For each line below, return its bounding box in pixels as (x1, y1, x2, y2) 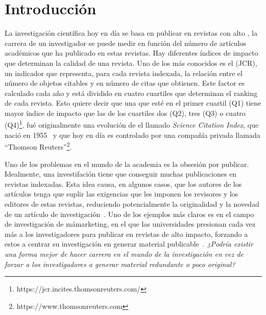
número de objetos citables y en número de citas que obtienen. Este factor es (5, 78, 245, 88)
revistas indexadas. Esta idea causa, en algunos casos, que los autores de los (5, 178, 242, 189)
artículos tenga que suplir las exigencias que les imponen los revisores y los (5, 188, 238, 199)
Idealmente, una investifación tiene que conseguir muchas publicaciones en (5, 168, 237, 179)
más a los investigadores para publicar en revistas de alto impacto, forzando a (5, 228, 248, 239)
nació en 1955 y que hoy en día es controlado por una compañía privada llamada (5, 129, 260, 140)
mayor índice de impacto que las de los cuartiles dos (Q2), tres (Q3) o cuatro (5, 107, 246, 118)
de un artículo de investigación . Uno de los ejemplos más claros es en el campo (5, 208, 254, 219)
